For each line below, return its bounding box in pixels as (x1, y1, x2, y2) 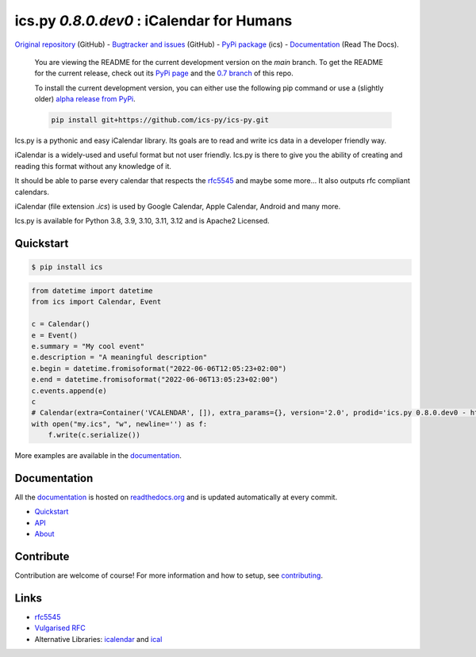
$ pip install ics (31, 262, 103, 272)
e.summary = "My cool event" (31, 342, 145, 350)
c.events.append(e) (31, 386, 107, 395)
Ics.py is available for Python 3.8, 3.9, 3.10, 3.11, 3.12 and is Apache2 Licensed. (14, 216, 270, 226)
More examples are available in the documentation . (14, 451, 182, 460)
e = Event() (31, 330, 79, 340)
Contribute (14, 549, 70, 563)
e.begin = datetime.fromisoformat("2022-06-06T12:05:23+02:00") (31, 364, 287, 372)
